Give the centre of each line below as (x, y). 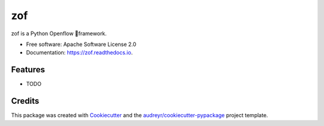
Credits (25, 101)
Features (28, 70)
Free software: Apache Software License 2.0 (81, 44)
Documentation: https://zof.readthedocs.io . (79, 53)
